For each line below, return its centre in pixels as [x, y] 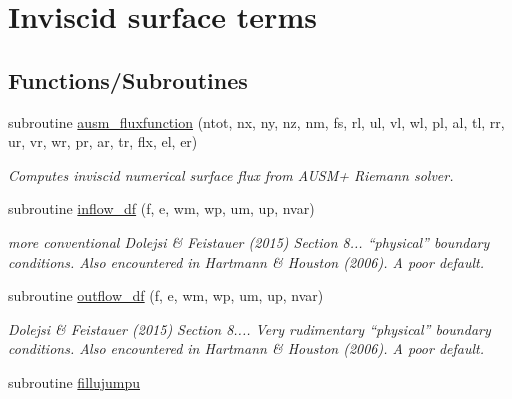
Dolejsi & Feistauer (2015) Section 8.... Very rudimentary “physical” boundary [249, 328]
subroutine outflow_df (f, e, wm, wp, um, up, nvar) [166, 295]
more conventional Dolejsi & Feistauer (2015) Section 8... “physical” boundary [249, 241]
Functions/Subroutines [128, 79]
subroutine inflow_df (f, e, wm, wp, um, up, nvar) [161, 208]
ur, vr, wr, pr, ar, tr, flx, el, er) [103, 141]
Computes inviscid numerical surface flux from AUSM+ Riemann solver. [231, 174]
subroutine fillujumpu [74, 381]
